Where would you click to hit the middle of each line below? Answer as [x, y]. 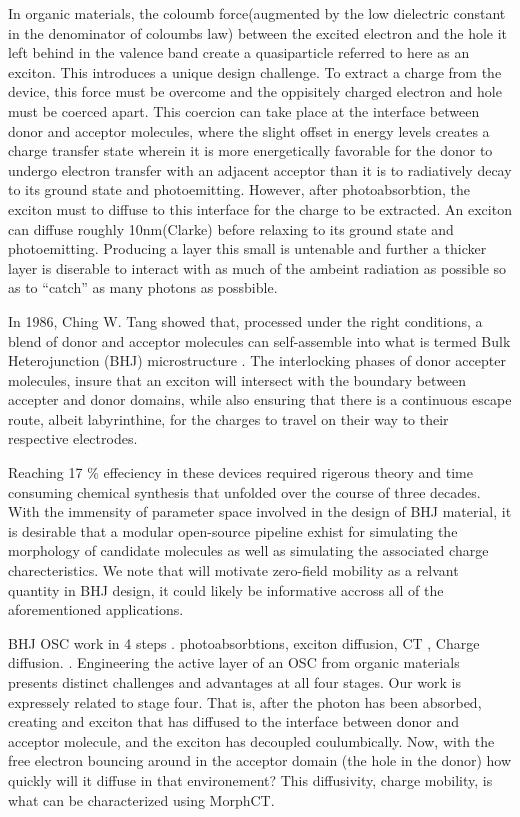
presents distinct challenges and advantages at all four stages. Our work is [235, 682]
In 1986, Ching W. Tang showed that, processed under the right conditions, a [245, 320]
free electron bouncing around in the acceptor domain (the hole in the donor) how [260, 760]
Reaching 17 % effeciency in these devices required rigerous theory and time [240, 472]
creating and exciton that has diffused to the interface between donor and [233, 721]
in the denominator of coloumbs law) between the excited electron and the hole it [258, 32]
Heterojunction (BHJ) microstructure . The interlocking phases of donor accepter [257, 360]
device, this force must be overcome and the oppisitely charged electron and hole [255, 91]
